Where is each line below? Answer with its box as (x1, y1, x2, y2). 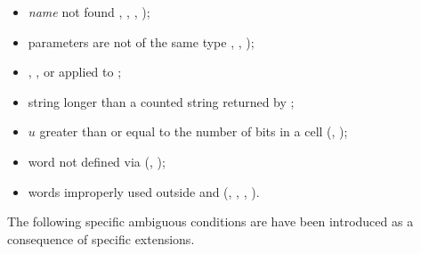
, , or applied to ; (28, 62, 122, 81)
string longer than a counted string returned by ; (28, 92, 295, 111)
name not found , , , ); (28, 3, 150, 20)
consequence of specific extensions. (7, 229, 195, 248)
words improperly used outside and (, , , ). (28, 182, 260, 201)
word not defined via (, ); (28, 152, 166, 170)
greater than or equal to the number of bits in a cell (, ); (39, 122, 348, 141)
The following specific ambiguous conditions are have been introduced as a (7, 212, 414, 231)
